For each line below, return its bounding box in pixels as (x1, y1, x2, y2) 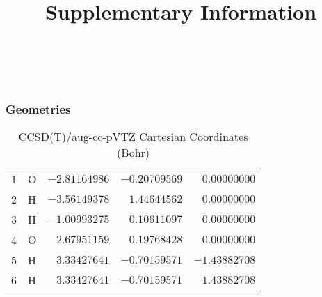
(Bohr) (117, 144, 150, 160)
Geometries (6, 100, 71, 117)
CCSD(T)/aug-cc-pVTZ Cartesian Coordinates (18, 128, 248, 144)
